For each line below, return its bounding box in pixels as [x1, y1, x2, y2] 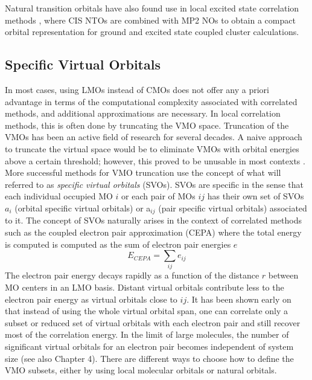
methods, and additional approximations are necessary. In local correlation [5, 107, 281, 120]
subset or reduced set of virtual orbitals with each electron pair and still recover [5, 316, 301, 329]
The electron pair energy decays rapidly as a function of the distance [5, 269, 259, 282]
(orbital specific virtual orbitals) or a [14, 201, 151, 214]
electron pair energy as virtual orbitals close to [5, 292, 177, 305]
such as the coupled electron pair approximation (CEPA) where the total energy [5, 225, 302, 238]
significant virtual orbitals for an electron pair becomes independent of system [5, 340, 294, 353]
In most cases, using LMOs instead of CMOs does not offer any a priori [5, 83, 270, 95]
